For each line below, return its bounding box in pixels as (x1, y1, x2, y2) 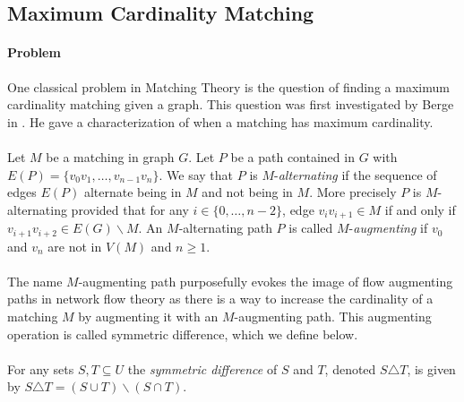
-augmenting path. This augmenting (234, 307, 432, 326)
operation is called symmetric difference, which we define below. (7, 324, 358, 343)
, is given (407, 359, 456, 378)
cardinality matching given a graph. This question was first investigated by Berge (7, 95, 454, 114)
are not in (47, 236, 102, 255)
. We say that (159, 165, 234, 184)
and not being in (202, 183, 293, 201)
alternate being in (83, 183, 182, 201)
